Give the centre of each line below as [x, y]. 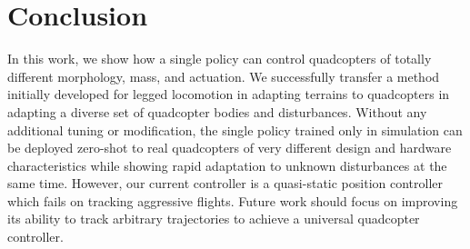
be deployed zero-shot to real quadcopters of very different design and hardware [230, 148]
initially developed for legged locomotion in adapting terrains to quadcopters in [229, 94]
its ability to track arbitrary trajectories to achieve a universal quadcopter [214, 219]
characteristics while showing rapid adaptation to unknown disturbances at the [227, 165]
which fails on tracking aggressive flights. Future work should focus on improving [233, 200]
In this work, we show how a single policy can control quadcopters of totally [220, 59]
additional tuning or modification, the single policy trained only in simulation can [235, 129]
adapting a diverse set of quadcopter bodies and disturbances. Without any [217, 111]
